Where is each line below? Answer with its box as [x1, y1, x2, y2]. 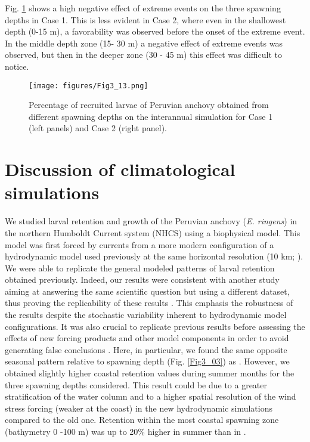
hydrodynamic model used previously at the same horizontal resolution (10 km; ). [5, 250, 303, 262]
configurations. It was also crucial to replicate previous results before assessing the [5, 320, 305, 332]
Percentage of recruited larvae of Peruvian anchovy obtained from [29, 98, 269, 111]
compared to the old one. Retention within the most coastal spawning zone [5, 413, 279, 426]
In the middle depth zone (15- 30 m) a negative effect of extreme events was [5, 36, 283, 49]
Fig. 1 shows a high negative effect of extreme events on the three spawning [5, 2, 281, 14]
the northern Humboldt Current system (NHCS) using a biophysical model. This [5, 226, 300, 239]
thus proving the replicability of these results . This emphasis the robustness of [5, 296, 293, 309]
